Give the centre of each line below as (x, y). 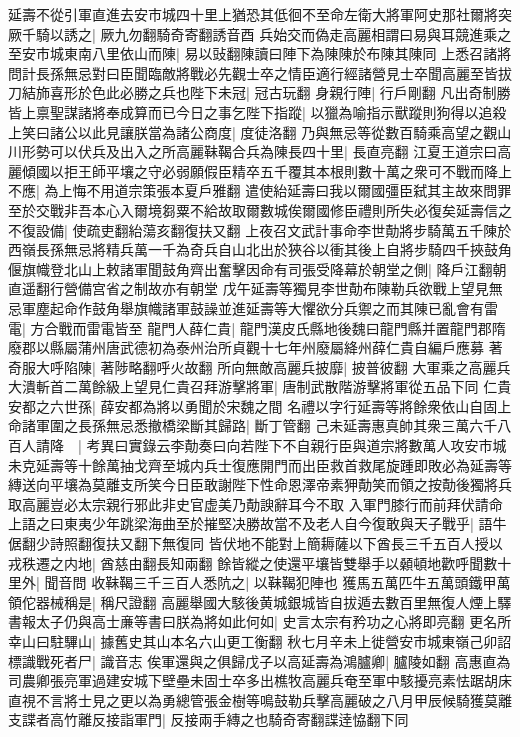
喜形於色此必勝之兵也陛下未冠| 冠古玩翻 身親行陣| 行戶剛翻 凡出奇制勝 (280, 92)
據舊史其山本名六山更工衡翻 (191, 641)
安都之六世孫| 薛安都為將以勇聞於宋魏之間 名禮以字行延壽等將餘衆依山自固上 (260, 405)
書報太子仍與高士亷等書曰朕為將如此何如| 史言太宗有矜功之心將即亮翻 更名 (253, 621)
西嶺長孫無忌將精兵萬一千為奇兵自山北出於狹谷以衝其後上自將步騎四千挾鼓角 (260, 249)
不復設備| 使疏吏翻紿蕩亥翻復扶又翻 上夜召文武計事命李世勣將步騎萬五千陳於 (260, 229)
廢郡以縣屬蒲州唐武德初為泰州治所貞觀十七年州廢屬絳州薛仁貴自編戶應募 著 (255, 347)
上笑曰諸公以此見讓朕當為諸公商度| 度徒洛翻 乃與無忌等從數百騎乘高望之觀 (253, 131)
